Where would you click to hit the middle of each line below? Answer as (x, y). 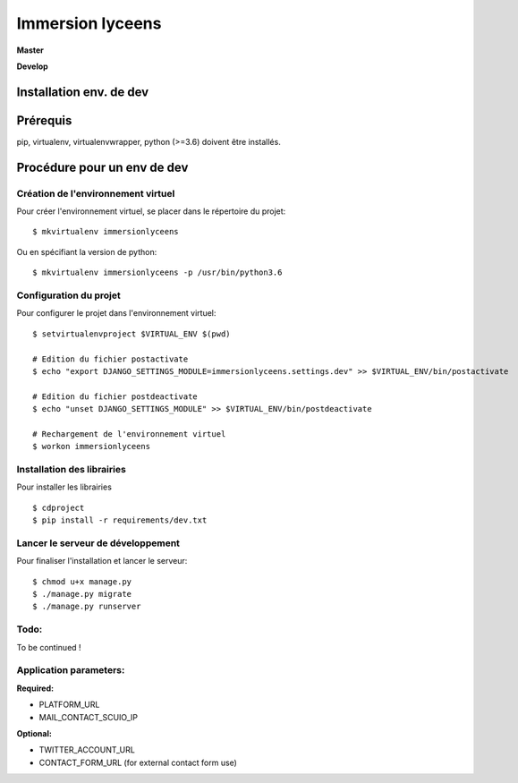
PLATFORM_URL (69, 705)
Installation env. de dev (83, 92)
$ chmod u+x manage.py (82, 581)
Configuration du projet (68, 295)
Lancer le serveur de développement (98, 543)
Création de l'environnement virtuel (96, 193)
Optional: (34, 733)
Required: (35, 688)
